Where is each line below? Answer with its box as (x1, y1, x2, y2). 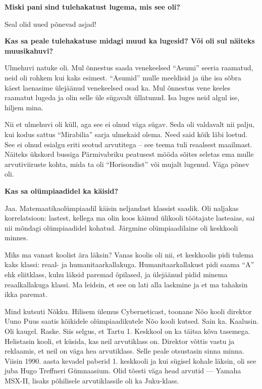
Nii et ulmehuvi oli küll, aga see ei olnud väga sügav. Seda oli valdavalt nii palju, (5, 119, 254, 129)
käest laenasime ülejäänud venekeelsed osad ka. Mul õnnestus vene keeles (5, 82, 231, 93)
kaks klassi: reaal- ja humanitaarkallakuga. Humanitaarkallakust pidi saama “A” (5, 259, 254, 270)
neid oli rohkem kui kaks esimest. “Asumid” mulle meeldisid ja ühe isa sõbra (5, 72, 241, 82)
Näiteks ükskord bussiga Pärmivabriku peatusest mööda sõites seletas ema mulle (5, 149, 254, 159)
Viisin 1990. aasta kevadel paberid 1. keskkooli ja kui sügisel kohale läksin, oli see (5, 355, 256, 366)
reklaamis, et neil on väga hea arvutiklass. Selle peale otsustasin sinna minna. (5, 345, 244, 356)
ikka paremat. (5, 289, 47, 299)
